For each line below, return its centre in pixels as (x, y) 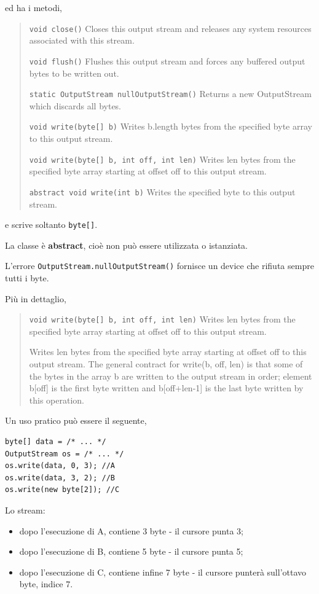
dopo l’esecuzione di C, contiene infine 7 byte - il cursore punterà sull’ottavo (163, 572)
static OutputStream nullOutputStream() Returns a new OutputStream (170, 94)
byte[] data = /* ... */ (56, 442)
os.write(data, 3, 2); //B (60, 478)
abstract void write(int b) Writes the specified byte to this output (162, 191)
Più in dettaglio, (36, 298)
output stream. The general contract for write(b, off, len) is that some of (166, 364)
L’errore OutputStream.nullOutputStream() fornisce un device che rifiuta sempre (159, 266)
